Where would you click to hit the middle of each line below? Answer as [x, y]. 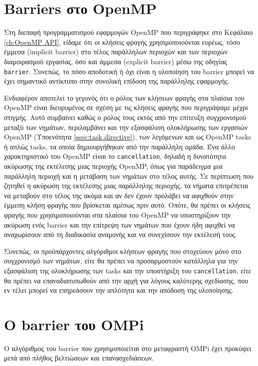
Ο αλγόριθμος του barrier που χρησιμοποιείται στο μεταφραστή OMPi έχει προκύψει [128, 348]
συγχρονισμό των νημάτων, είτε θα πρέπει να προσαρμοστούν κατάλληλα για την [121, 261]
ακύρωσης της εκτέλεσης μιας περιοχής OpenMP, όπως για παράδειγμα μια [113, 166]
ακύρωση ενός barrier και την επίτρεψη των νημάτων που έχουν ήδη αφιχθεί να [120, 224]
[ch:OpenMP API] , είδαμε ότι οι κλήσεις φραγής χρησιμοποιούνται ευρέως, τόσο [122, 42]
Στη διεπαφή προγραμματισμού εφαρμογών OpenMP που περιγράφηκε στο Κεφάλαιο [129, 32]
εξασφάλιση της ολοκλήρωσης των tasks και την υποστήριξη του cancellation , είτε [128, 270]
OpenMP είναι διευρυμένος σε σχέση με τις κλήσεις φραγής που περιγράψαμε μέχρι [126, 107]
